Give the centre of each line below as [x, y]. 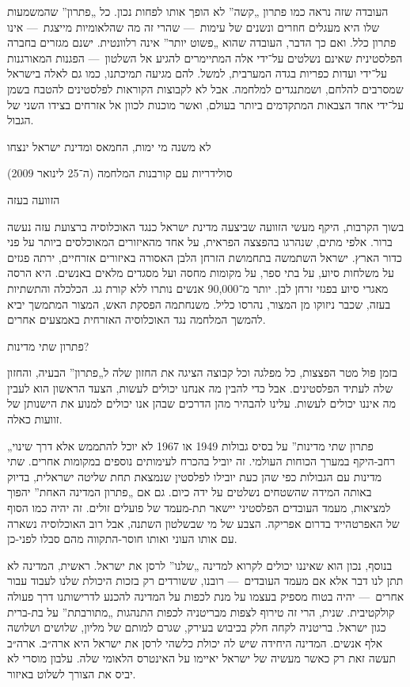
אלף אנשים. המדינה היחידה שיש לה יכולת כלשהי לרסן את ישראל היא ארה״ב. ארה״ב [195, 642]
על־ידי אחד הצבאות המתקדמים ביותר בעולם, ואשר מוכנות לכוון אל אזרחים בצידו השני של [206, 104]
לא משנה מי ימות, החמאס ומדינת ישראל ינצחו [109, 146]
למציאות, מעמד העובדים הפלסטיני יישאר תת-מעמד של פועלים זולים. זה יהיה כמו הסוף [199, 508]
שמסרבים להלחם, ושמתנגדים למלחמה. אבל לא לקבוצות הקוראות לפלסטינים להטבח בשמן [205, 88]
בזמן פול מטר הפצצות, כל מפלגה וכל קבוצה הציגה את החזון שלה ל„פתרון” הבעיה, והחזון [202, 372]
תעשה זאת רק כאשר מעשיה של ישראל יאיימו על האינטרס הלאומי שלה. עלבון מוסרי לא [202, 658]
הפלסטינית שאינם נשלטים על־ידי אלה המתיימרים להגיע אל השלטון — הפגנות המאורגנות [205, 57]
